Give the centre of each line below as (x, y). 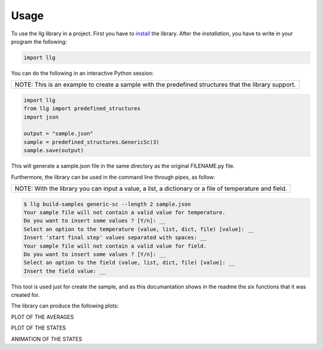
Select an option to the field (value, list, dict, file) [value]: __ (129, 263)
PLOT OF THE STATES (39, 328)
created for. (25, 295)
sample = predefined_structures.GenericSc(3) (92, 142)
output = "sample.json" (59, 134)
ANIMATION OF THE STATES (47, 339)
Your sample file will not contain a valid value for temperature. (125, 212)
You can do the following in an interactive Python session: (82, 73)
